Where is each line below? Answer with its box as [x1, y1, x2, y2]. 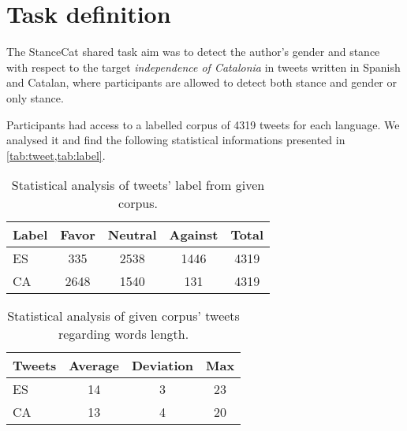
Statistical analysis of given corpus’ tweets [7, 307, 240, 325]
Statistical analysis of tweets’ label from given [11, 176, 265, 195]
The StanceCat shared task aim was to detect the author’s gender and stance [6, 43, 380, 60]
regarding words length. [58, 325, 189, 344]
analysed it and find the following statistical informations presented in [6, 132, 345, 148]
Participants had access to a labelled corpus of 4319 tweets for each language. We [6, 116, 400, 132]
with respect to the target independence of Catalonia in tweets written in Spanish [6, 58, 401, 75]
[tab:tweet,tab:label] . [6, 147, 106, 163]
